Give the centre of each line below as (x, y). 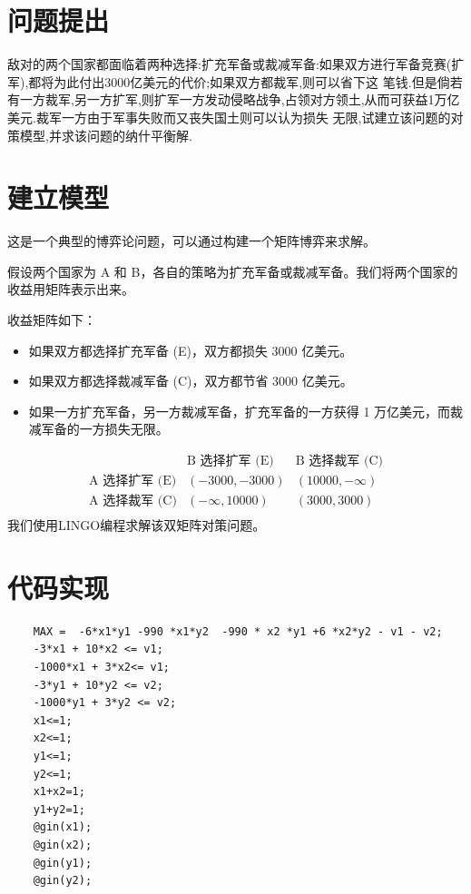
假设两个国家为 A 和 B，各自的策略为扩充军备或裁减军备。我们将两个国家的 (233, 271)
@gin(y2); (63, 881)
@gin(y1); (63, 863)
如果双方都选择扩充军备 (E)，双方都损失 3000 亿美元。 (191, 350)
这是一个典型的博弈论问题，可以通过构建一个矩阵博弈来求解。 (191, 241)
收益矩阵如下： (52, 319)
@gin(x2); (63, 845)
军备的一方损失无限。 (105, 429)
